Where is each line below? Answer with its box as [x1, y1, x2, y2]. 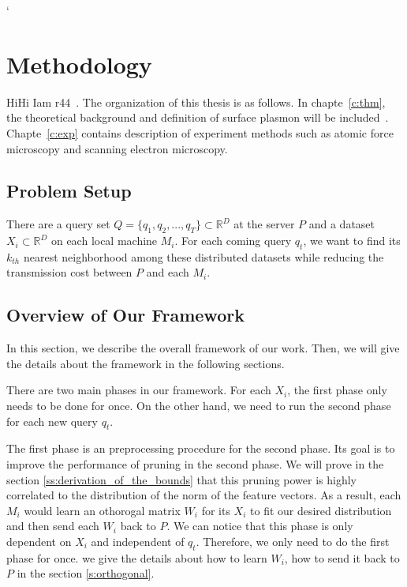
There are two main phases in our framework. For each [6, 382, 271, 398]
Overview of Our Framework [6, 303, 245, 327]
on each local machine [50, 232, 158, 249]
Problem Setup [6, 179, 132, 203]
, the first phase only [287, 382, 387, 398]
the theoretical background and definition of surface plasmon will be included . [6, 109, 389, 126]
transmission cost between [6, 264, 133, 280]
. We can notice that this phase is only [166, 517, 353, 534]
